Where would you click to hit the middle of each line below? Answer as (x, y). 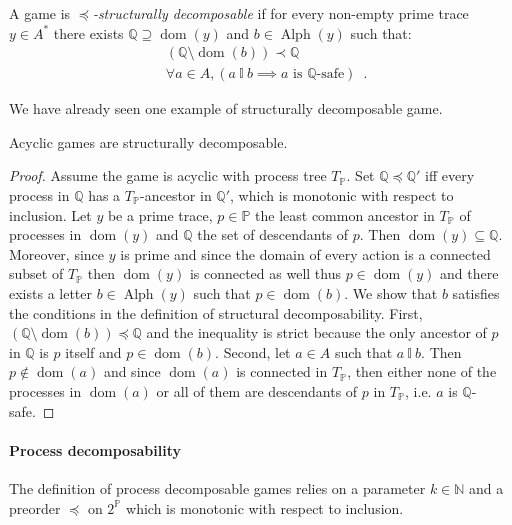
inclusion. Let (50, 214)
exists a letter (51, 293)
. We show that (391, 293)
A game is (40, 13)
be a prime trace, (160, 214)
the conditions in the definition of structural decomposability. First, (216, 312)
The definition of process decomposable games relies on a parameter (217, 487)
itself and (93, 351)
